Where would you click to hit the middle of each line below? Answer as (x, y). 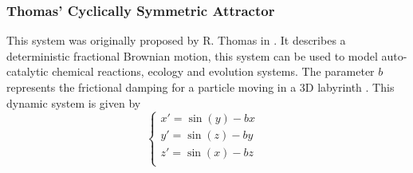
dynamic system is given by (74, 102)
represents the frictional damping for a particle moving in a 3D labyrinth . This (201, 87)
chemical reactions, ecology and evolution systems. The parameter (213, 71)
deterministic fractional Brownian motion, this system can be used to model (192, 55)
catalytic (28, 71)
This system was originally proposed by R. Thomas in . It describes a (176, 40)
